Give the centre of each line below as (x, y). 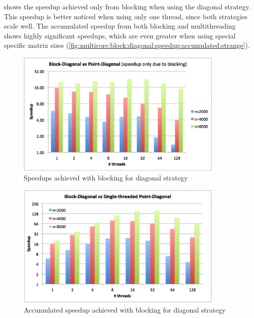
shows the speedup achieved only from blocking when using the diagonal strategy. (127, 6)
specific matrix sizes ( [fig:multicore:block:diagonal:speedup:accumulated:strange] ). (127, 45)
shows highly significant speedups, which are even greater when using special (120, 35)
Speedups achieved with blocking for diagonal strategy (106, 178)
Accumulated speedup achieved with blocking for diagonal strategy (125, 310)
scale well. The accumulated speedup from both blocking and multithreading (120, 26)
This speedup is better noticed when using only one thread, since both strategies (126, 16)
